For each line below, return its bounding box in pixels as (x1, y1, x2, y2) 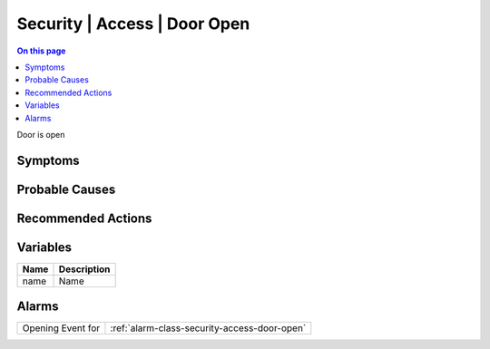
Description (58, 263, 111, 276)
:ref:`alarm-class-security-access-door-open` (110, 322, 307, 334)
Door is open (16, 129, 65, 140)
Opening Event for (22, 322, 101, 334)
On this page (16, 45, 66, 56)
